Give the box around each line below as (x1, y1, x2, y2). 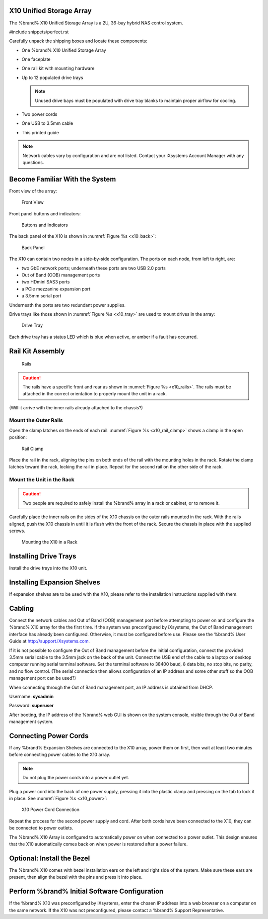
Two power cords (21, 111, 58, 117)
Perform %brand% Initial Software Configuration (9, 887, 164, 896)
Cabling (9, 604, 34, 613)
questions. (22, 159, 44, 165)
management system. (9, 719, 54, 725)
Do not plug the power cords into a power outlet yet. (22, 775, 130, 781)
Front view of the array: (9, 188, 57, 194)
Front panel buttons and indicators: (9, 210, 81, 216)
